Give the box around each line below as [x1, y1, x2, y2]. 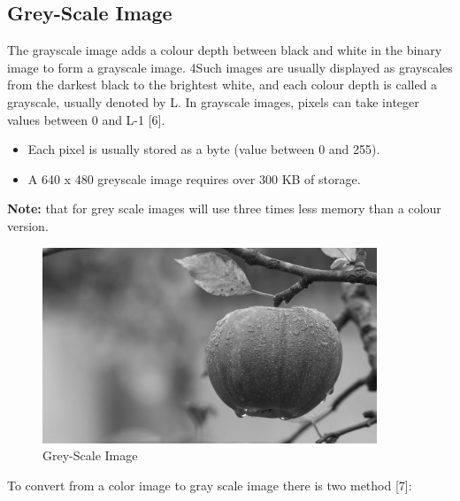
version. [7, 216, 49, 235]
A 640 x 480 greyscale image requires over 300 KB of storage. [27, 169, 361, 188]
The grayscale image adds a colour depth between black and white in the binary [7, 41, 442, 59]
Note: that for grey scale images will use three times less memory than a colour [7, 199, 441, 218]
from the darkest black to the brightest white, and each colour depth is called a [7, 75, 438, 94]
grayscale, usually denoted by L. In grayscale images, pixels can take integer [7, 92, 419, 111]
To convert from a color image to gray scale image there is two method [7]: [7, 475, 412, 494]
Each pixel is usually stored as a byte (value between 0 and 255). [27, 140, 380, 158]
